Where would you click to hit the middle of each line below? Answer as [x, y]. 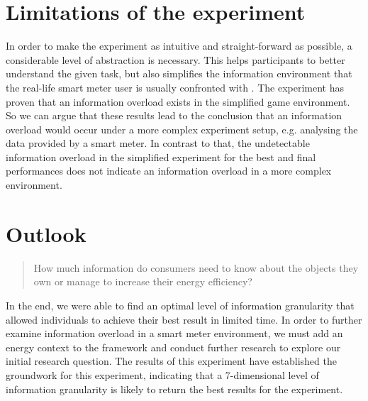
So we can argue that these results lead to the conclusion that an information [174, 115]
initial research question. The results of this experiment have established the [171, 361]
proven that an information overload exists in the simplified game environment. [178, 101]
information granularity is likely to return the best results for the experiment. [174, 389]
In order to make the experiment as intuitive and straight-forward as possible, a [179, 46]
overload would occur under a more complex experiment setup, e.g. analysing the [182, 129]
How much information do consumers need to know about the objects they [196, 267]
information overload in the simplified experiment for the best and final [161, 156]
